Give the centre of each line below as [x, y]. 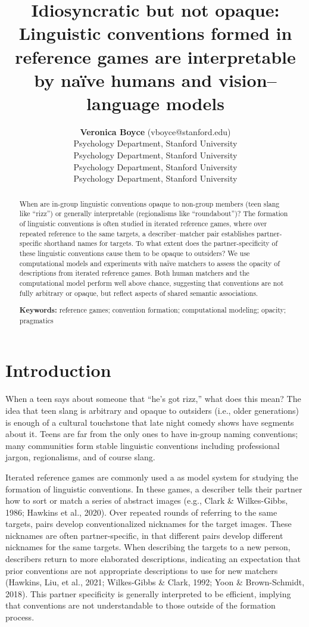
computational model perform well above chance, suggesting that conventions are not [152, 283]
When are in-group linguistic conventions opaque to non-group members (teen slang [149, 203]
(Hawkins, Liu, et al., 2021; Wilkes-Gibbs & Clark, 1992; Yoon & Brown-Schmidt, [155, 582]
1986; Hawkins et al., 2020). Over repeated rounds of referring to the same [141, 512]
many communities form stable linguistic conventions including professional [143, 445]
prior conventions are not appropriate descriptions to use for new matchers [142, 570]
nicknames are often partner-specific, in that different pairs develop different [144, 535]
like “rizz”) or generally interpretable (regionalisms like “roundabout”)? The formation [154, 213]
